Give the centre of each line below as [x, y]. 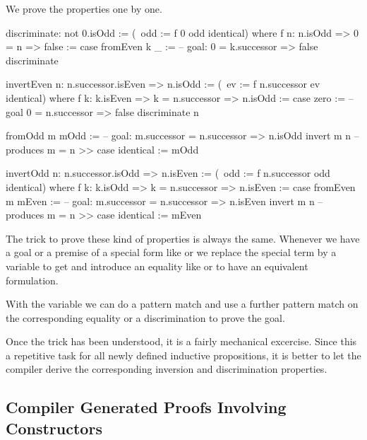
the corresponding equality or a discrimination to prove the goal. [145, 317]
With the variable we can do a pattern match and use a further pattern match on [182, 304]
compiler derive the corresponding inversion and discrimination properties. [167, 369]
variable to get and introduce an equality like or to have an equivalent [157, 266]
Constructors [54, 428]
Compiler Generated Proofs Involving [146, 407]
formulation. [32, 280]
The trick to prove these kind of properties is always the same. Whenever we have [183, 238]
